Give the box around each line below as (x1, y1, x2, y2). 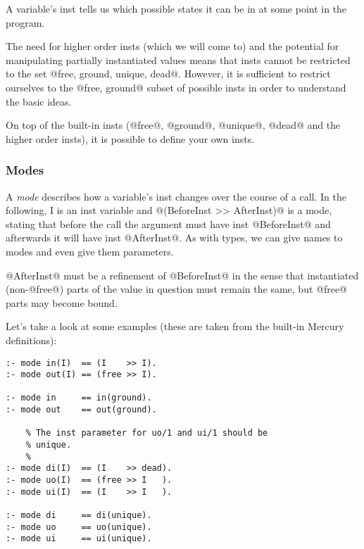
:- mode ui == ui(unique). (6, 534, 152, 544)
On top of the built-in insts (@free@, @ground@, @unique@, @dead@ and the (6, 118, 341, 132)
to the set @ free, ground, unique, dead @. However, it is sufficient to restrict (6, 66, 331, 81)
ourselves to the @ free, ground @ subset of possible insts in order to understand (6, 80, 346, 94)
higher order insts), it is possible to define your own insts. (6, 131, 255, 146)
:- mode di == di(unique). (6, 510, 152, 521)
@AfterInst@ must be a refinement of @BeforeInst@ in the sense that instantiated (6, 267, 359, 282)
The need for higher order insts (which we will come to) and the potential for (6, 39, 339, 53)
